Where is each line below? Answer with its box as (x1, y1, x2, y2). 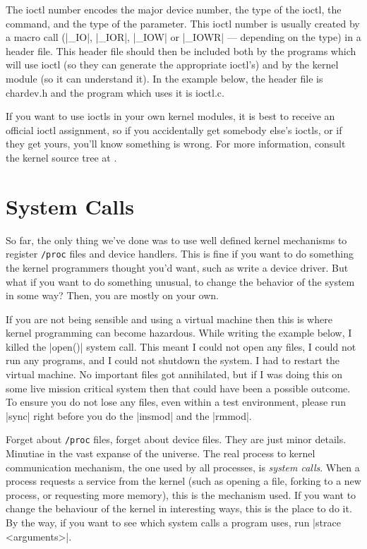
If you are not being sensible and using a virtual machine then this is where (6, 311, 332, 326)
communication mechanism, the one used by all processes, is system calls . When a (6, 459, 360, 474)
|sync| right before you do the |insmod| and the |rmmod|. (6, 408, 252, 423)
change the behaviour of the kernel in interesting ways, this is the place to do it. (6, 501, 352, 516)
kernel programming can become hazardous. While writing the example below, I (6, 325, 352, 340)
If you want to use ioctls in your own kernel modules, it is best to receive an (6, 109, 335, 123)
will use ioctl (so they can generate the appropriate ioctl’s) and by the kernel (6, 57, 339, 72)
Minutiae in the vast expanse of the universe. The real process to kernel (6, 446, 315, 461)
